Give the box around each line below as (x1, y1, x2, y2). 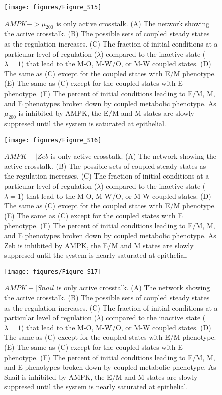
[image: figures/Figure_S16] (4, 136, 102, 144)
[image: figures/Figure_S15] (4, 4, 102, 11)
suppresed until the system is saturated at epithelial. (4, 118, 166, 128)
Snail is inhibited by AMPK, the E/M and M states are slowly (4, 371, 198, 382)
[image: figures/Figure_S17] (4, 268, 102, 275)
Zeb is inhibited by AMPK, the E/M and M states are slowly (4, 240, 194, 250)
